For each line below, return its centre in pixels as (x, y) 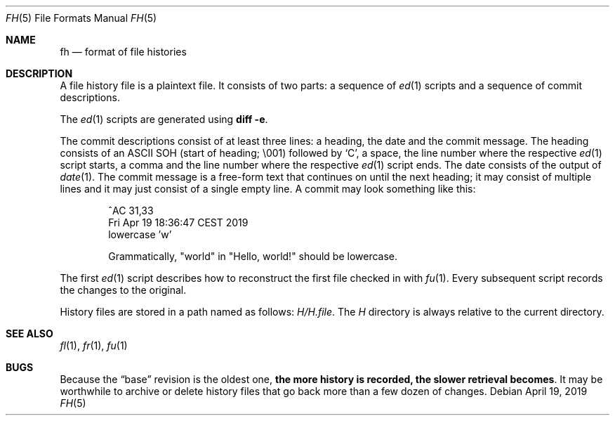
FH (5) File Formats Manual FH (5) (81, 18)
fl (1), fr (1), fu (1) (94, 345)
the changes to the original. (123, 290)
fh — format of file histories (123, 52)
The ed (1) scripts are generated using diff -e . (164, 119)
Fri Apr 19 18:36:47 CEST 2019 (178, 222)
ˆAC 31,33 (131, 210)
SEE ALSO (29, 333)
